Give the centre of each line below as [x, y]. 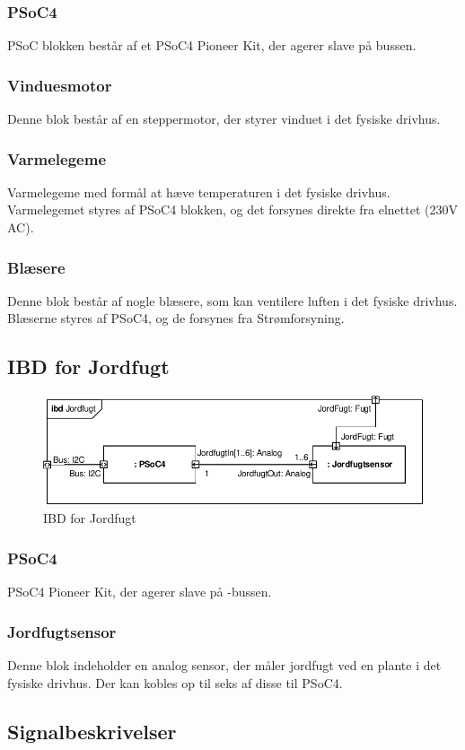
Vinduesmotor [60, 85]
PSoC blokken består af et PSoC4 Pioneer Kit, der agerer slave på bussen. [212, 45]
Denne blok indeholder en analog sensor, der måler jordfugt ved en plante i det [224, 665]
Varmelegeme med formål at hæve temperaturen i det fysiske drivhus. [199, 192]
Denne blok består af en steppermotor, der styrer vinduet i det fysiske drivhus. [224, 119]
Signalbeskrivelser [92, 731]
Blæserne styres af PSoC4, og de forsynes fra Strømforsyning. [176, 318]
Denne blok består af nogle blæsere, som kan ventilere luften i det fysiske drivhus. [232, 300]
